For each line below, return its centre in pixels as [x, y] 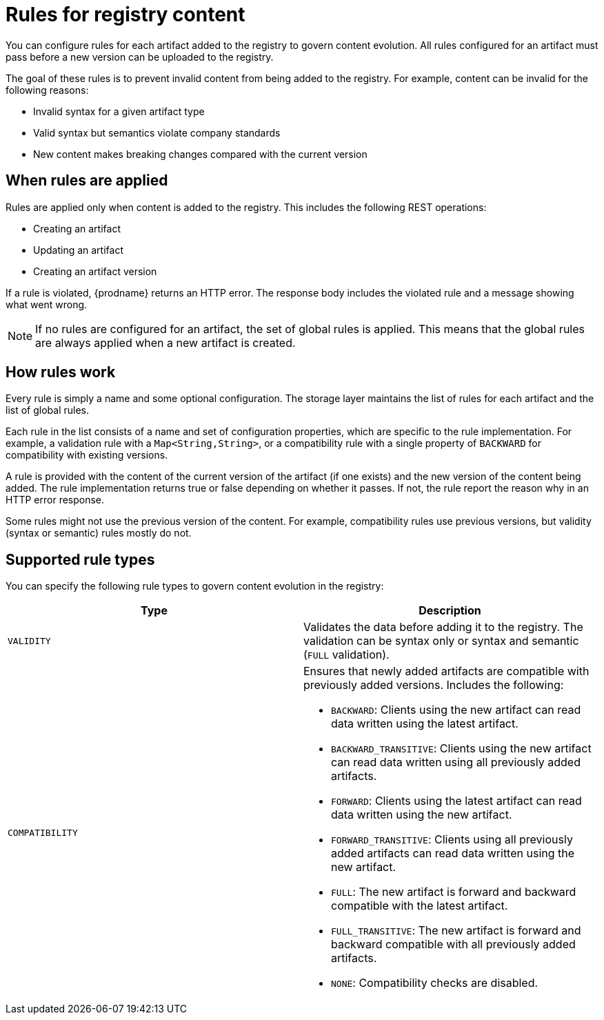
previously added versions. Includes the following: [434, 685]
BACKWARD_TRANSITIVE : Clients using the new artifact [461, 749]
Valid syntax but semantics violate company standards [157, 132]
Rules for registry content [125, 14]
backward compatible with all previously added [453, 944]
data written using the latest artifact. [425, 724]
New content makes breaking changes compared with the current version [200, 154]
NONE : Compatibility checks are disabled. [435, 983]
